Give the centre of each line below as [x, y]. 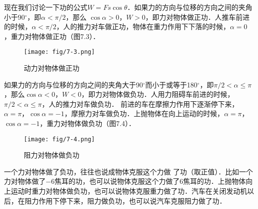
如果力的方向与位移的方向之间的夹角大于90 [73, 84]
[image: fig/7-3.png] [60, 52]
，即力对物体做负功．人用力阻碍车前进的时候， [158, 94]
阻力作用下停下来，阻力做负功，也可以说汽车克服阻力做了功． [125, 200]
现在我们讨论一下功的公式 [46, 7]
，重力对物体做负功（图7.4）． [88, 123]
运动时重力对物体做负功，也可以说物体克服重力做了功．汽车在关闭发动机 [129, 191]
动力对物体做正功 [52, 68]
